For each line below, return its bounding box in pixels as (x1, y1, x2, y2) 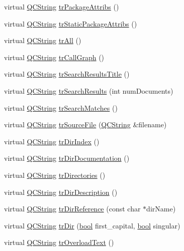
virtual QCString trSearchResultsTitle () (4, 69, 130, 79)
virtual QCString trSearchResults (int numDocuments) (4, 85, 173, 96)
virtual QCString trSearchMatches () (4, 102, 118, 113)
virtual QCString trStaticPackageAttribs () (4, 18, 137, 29)
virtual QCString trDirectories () (4, 169, 106, 180)
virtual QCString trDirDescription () (4, 186, 118, 197)
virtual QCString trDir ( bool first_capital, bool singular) (4, 220, 180, 230)
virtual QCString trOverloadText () (4, 237, 114, 247)
